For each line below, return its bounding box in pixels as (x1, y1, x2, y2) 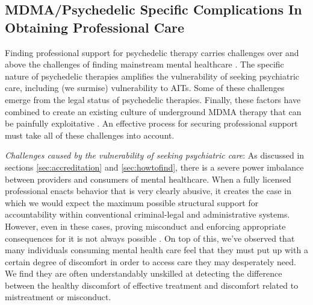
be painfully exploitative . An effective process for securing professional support (5, 117, 298, 130)
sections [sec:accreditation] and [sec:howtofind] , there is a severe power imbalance (5, 160, 304, 173)
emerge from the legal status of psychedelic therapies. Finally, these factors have (5, 93, 301, 105)
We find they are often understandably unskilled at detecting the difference (5, 267, 282, 280)
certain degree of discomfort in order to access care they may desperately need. (5, 255, 296, 268)
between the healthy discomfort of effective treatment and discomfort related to (5, 278, 299, 291)
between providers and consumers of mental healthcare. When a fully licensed (5, 172, 291, 185)
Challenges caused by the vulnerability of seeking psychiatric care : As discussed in (5, 149, 305, 162)
